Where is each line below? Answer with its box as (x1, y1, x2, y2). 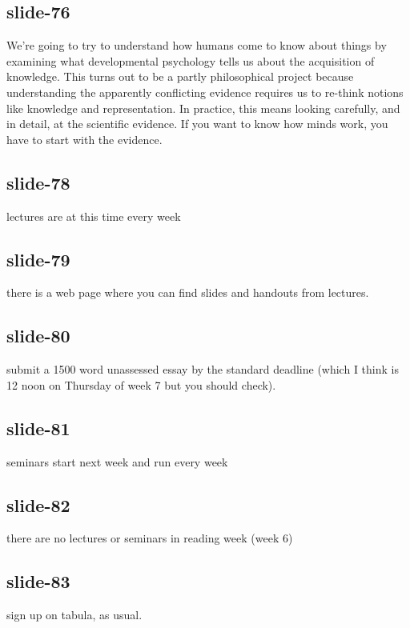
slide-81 (6, 415, 70, 440)
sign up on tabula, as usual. (6, 606, 143, 623)
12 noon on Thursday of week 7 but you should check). (6, 376, 276, 393)
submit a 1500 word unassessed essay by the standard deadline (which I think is (6, 361, 399, 378)
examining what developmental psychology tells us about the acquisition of (6, 52, 375, 69)
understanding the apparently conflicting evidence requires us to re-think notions (6, 83, 404, 100)
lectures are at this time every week (6, 207, 181, 224)
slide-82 (6, 492, 70, 517)
